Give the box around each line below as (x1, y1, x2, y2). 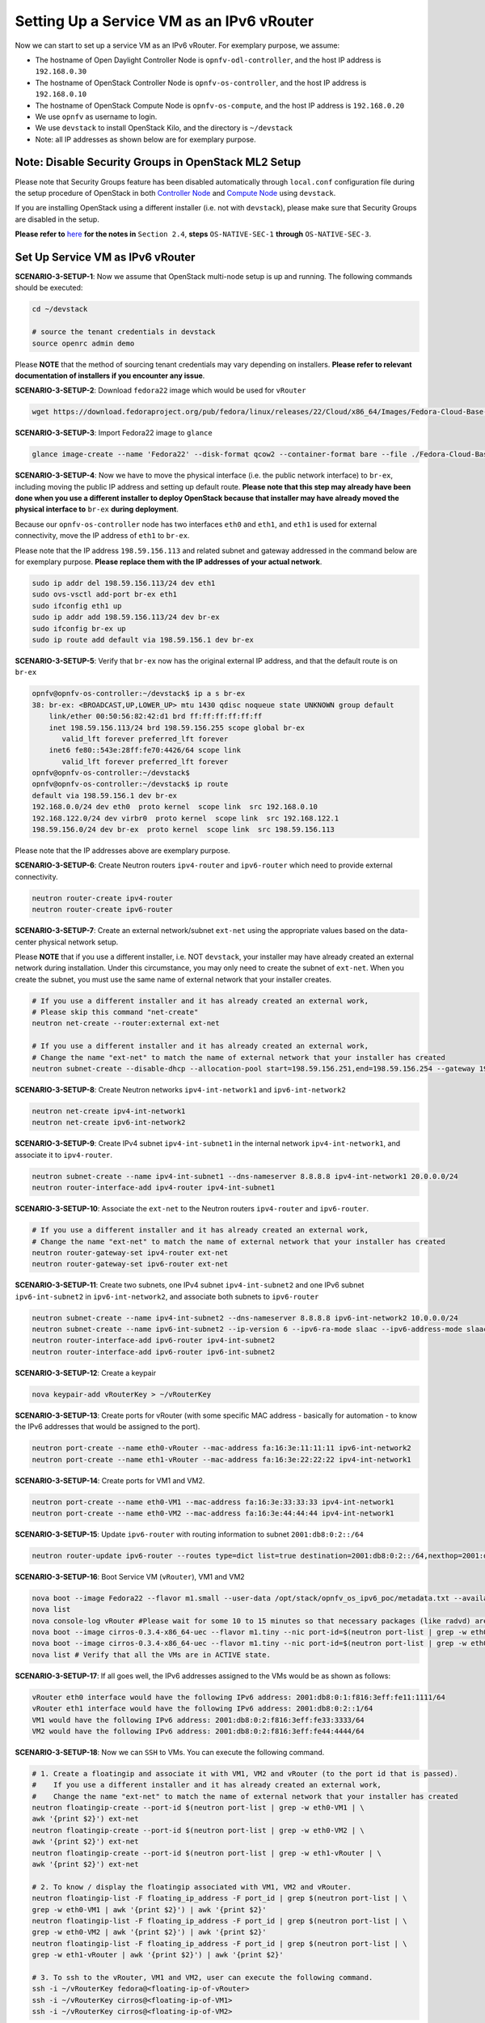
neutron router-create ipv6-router (32, 905, 173, 914)
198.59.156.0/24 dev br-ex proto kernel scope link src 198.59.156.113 (32, 825, 335, 834)
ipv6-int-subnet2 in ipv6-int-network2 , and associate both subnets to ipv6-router (15, 1291, 319, 1301)
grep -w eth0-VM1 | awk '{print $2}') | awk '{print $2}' (32, 1905, 267, 1914)
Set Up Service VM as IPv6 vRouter (15, 250, 196, 264)
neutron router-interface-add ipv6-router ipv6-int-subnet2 (32, 1347, 276, 1356)
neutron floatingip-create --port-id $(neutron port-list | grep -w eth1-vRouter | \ (32, 1848, 382, 1857)
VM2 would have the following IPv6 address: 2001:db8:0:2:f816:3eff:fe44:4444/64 (32, 1726, 365, 1736)
